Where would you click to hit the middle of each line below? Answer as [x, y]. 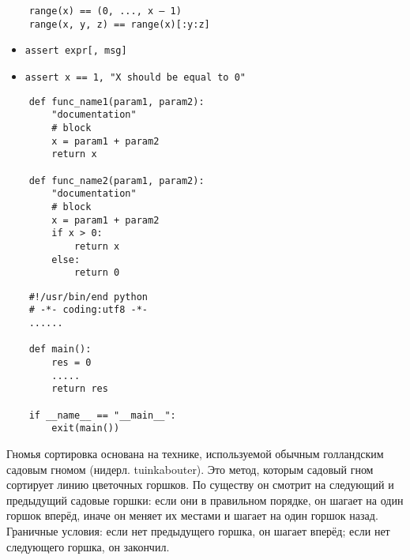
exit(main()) [86, 428]
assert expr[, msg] [76, 51]
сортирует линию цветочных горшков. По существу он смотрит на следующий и [200, 485]
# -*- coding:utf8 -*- [88, 310]
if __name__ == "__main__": [102, 415]
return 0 [97, 273]
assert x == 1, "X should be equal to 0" [135, 77]
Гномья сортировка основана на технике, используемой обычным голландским [195, 454]
